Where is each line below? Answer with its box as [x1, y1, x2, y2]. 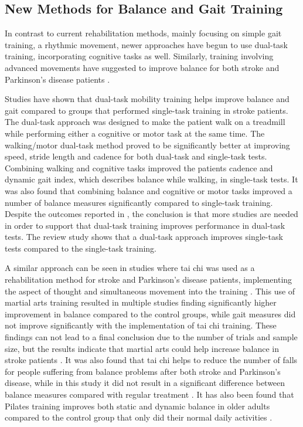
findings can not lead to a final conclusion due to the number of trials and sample [5, 331, 298, 343]
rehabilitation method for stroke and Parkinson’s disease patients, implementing [5, 273, 292, 286]
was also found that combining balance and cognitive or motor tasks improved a [5, 184, 292, 196]
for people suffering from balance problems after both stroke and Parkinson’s [5, 365, 281, 377]
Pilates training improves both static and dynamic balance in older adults [5, 399, 270, 412]
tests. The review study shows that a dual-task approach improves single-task [5, 231, 283, 243]
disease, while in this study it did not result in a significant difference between [5, 377, 285, 389]
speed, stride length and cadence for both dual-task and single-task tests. [5, 150, 267, 162]
